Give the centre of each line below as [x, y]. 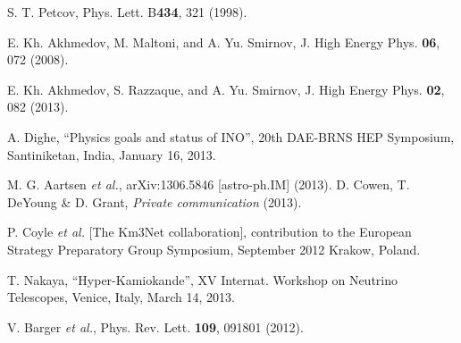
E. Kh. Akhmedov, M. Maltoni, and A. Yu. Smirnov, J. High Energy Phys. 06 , [224, 42]
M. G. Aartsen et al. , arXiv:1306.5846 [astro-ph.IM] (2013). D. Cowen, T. [209, 184]
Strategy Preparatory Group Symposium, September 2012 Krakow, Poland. [214, 249]
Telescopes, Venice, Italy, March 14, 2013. [121, 297]
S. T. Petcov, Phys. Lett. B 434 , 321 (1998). [127, 12]
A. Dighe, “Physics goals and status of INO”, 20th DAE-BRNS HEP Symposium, [231, 136]
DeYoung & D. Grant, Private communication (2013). [155, 201]
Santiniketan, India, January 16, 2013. [112, 154]
